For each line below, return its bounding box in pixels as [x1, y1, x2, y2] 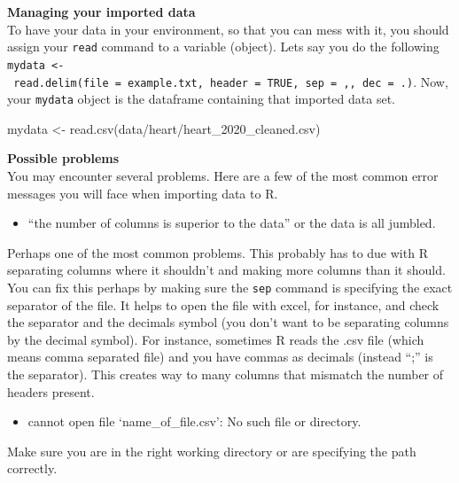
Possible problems [7, 149, 120, 167]
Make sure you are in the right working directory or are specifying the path [7, 441, 416, 460]
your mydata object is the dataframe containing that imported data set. [7, 90, 395, 108]
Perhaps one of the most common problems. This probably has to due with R [7, 243, 428, 261]
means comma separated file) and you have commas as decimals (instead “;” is [7, 347, 433, 366]
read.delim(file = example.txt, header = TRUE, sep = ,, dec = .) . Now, [13, 72, 448, 90]
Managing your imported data [7, 3, 196, 20]
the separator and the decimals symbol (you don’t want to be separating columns [7, 313, 449, 331]
